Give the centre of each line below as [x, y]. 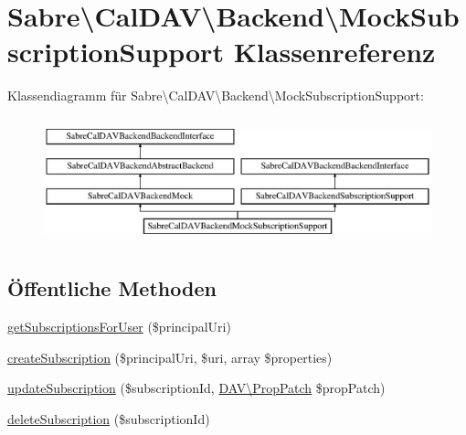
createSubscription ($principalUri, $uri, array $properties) [170, 357]
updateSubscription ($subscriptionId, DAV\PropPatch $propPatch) [196, 388]
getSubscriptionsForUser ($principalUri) [119, 327]
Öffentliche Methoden [112, 288]
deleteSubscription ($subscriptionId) [109, 418]
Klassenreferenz [334, 52]
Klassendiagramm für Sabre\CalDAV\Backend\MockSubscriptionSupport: [216, 95]
